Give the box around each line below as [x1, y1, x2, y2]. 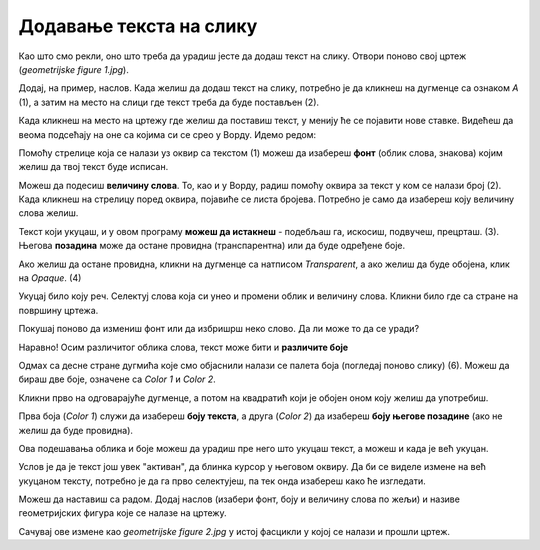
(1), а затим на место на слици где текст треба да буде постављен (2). [18, 96, 320, 108]
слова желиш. [18, 207, 79, 219]
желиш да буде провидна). [18, 424, 134, 436]
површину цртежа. [18, 304, 99, 316]
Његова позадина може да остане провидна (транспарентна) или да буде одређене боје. [18, 240, 406, 252]
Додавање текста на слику [18, 15, 258, 37]
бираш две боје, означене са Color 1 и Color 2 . [18, 373, 217, 385]
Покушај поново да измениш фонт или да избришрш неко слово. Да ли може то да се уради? [18, 323, 420, 335]
